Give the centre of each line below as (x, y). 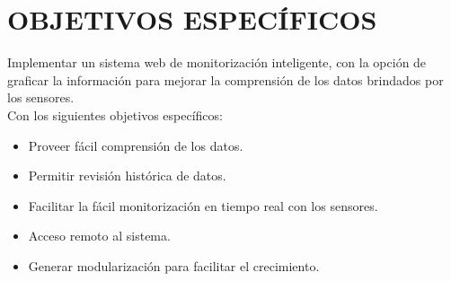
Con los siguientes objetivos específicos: (115, 114)
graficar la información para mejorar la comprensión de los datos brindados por (225, 79)
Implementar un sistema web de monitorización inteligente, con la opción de (217, 62)
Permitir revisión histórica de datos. (127, 176)
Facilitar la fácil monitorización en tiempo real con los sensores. (203, 205)
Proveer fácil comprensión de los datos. (136, 145)
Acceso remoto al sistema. (99, 236)
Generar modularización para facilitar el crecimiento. (174, 265)
